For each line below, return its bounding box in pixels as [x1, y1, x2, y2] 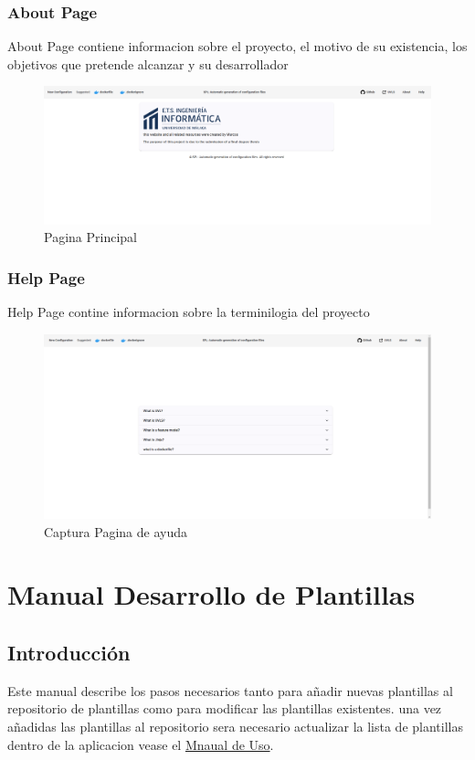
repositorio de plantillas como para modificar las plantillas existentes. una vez [7, 699, 442, 718]
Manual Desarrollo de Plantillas [7, 575, 416, 613]
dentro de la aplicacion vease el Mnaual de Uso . [7, 734, 274, 754]
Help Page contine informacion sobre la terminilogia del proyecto [7, 301, 370, 321]
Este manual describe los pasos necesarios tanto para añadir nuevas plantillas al [7, 681, 453, 700]
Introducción [7, 638, 131, 666]
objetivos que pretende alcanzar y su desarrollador [7, 54, 289, 73]
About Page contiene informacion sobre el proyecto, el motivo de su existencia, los [7, 37, 468, 56]
